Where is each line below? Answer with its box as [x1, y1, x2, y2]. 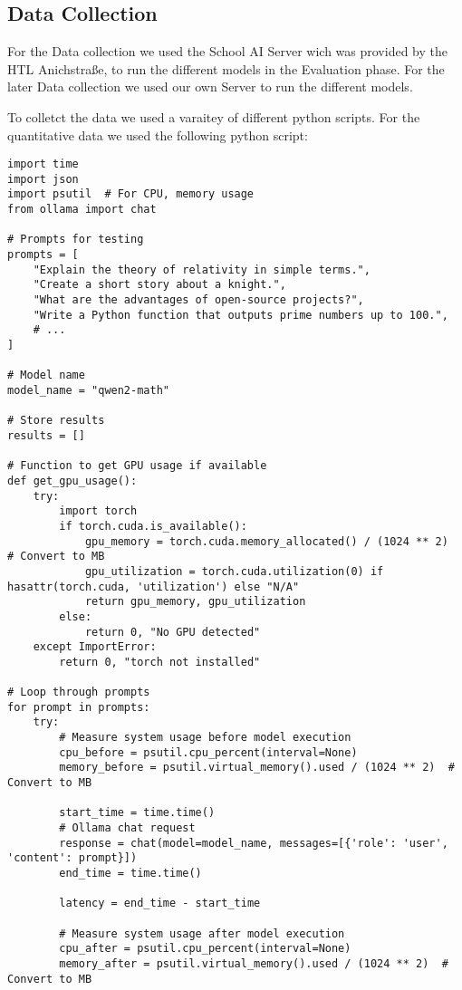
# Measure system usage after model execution [59, 927, 345, 940]
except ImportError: [33, 640, 157, 654]
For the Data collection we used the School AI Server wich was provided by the [7, 42, 448, 61]
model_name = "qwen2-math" [7, 384, 169, 398]
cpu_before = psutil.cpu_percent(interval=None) [59, 745, 358, 759]
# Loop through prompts [7, 686, 150, 699]
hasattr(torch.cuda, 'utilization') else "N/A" [7, 580, 300, 593]
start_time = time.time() [59, 806, 216, 820]
